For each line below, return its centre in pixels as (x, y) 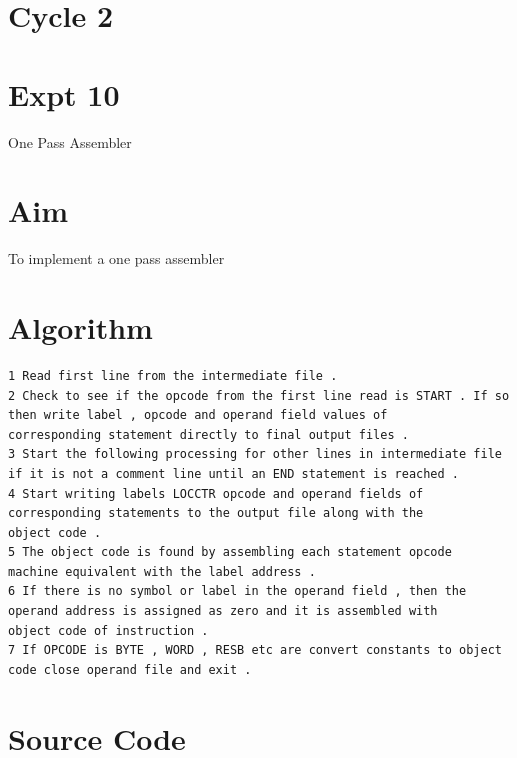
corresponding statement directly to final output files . (208, 434)
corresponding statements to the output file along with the (216, 513)
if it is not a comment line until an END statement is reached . (234, 473)
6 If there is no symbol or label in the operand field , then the (237, 591)
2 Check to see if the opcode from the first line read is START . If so (259, 395)
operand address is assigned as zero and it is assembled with (223, 611)
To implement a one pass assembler (116, 258)
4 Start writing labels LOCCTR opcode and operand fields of (216, 493)
